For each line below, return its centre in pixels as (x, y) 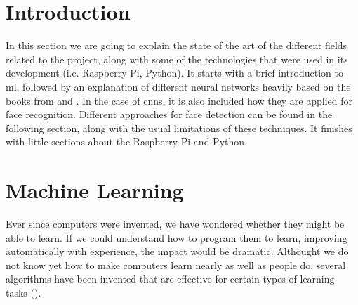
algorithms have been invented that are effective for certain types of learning (170, 279)
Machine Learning (95, 190)
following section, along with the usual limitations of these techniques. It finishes (179, 128)
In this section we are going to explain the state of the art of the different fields (177, 45)
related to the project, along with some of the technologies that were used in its (177, 59)
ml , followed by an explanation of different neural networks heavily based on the (178, 86)
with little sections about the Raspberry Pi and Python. (126, 142)
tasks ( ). (24, 292)
